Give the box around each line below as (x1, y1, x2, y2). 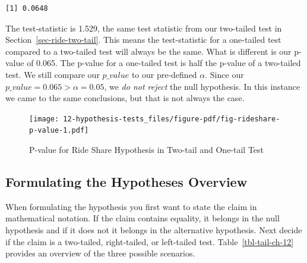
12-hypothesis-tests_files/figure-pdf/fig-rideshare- (63, 114, 280, 123)
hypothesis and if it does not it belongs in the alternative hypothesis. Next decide (5, 224, 302, 236)
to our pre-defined (131, 68, 197, 80)
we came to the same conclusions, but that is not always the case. (5, 92, 245, 104)
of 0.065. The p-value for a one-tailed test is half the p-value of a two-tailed (27, 57, 301, 69)
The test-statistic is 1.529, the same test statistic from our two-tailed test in (5, 21, 282, 34)
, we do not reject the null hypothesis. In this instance (104, 80, 300, 92)
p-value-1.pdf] (29, 126, 89, 135)
